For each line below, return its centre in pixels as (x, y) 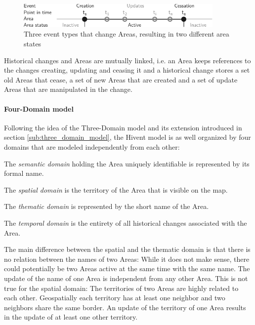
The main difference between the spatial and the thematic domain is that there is (127, 249)
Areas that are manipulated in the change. (68, 89)
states (33, 44)
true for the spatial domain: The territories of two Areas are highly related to (121, 288)
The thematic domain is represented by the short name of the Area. (106, 206)
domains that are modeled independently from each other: (92, 146)
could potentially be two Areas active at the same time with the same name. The (127, 268)
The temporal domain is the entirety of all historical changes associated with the (126, 223)
